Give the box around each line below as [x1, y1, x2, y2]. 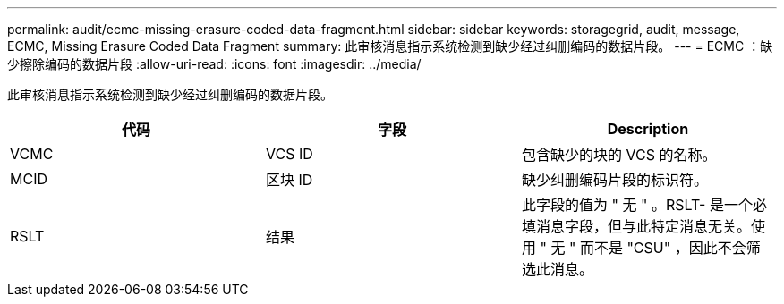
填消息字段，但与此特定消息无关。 [521, 217, 751, 235]
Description [607, 120, 689, 138]
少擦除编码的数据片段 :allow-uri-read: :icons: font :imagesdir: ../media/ [7, 56, 422, 72]
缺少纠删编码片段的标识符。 [521, 171, 708, 189]
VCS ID [265, 145, 313, 163]
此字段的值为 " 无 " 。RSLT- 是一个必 [521, 196, 767, 214]
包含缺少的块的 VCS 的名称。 [521, 146, 717, 164]
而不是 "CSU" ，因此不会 [579, 239, 746, 257]
